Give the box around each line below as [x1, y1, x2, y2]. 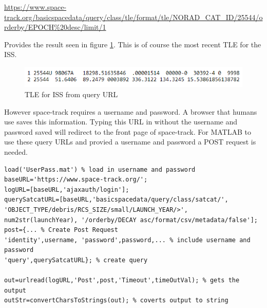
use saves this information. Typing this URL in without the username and [4, 116, 237, 127]
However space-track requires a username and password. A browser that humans [4, 106, 257, 117]
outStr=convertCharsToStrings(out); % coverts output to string [4, 297, 228, 304]
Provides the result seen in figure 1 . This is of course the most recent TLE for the [4, 39, 261, 49]
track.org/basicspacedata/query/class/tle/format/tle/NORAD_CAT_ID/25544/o [4, 11, 263, 22]
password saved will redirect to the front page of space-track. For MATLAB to [4, 126, 251, 137]
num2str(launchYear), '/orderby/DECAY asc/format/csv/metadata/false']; [4, 216, 258, 224]
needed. [4, 147, 28, 157]
